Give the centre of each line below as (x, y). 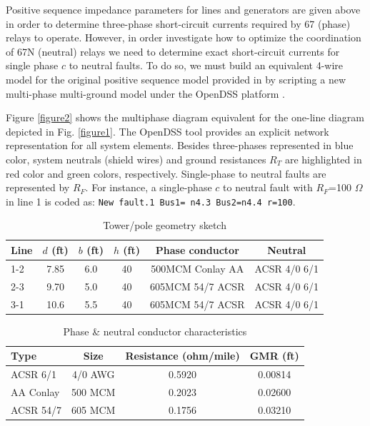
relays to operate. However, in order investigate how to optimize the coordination (184, 37)
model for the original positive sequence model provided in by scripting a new (176, 79)
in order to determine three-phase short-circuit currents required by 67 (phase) (178, 23)
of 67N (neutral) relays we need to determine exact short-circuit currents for (173, 51)
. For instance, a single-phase (149, 187)
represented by (38, 187)
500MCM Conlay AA (197, 268)
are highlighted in (323, 159)
